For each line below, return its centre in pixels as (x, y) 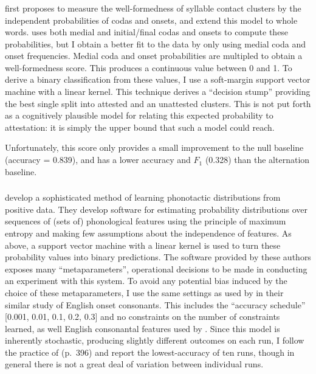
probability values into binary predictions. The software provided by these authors (158, 257)
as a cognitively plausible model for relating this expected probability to (139, 115)
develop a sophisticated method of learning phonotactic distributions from (143, 197)
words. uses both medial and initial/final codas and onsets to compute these (147, 32)
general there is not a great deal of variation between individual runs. (134, 364)
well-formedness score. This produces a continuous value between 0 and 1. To (149, 67)
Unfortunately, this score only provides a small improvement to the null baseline (154, 147)
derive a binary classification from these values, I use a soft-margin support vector (158, 79)
